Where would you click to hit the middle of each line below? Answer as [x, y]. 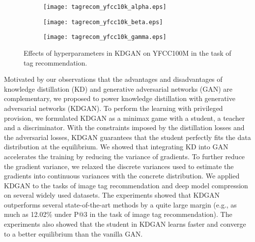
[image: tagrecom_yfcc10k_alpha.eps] [105, 7]
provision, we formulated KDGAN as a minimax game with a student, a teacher [125, 118]
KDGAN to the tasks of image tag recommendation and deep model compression [126, 185]
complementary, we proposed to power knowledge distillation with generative [120, 98]
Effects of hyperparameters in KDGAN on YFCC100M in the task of [127, 52]
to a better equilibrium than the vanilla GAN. [73, 233]
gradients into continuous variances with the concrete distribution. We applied [122, 176]
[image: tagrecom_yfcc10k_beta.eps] [103, 22]
